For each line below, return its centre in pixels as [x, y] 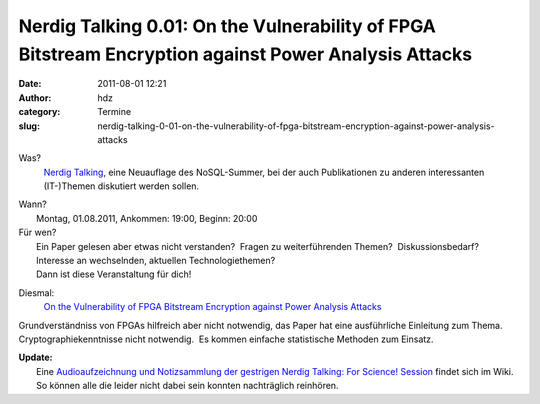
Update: [36, 357]
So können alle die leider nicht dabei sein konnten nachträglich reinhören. [187, 386]
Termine [114, 112]
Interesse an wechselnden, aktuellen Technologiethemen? [156, 261]
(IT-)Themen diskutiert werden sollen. [121, 186]
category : [39, 112]
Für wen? [37, 232]
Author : [35, 97]
